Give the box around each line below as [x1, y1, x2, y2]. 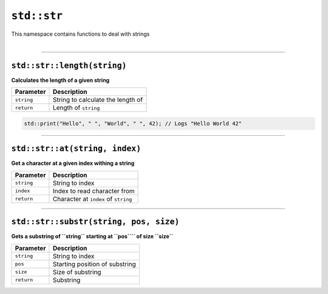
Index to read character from [52, 187, 135, 195]
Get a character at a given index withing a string [11, 159, 135, 167]
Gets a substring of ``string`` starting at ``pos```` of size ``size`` [11, 233, 174, 240]
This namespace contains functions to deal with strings [11, 30, 150, 38]
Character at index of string [52, 195, 132, 203]
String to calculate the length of [52, 96, 143, 104]
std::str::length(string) [11, 61, 127, 70]
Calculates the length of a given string [11, 76, 110, 84]
